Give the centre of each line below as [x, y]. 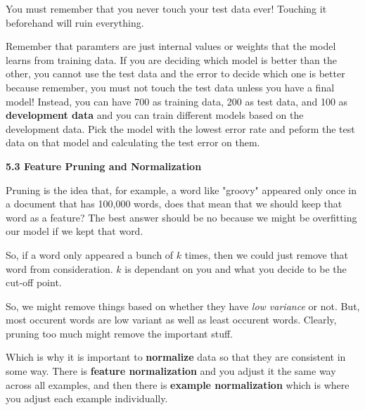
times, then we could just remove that [267, 254]
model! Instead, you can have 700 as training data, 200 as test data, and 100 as [177, 101]
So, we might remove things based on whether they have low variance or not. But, [183, 306]
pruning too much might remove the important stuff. [119, 333]
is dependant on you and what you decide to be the [236, 268]
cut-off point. [34, 282]
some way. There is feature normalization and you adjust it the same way [171, 371]
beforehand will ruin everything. [75, 22]
